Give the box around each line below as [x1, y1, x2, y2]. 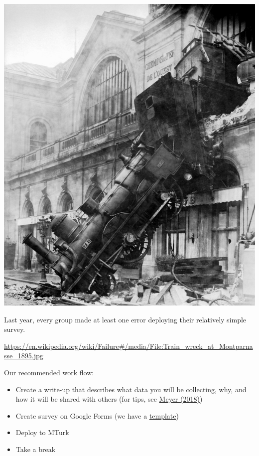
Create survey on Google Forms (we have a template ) [15, 410, 179, 421]
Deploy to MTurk [15, 427, 69, 438]
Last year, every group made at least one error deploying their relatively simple [4, 314, 247, 324]
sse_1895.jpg [4, 350, 43, 361]
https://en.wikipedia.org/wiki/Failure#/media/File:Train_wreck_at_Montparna [4, 340, 253, 351]
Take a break [15, 444, 56, 454]
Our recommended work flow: [4, 367, 94, 377]
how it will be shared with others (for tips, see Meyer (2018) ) [15, 394, 203, 404]
